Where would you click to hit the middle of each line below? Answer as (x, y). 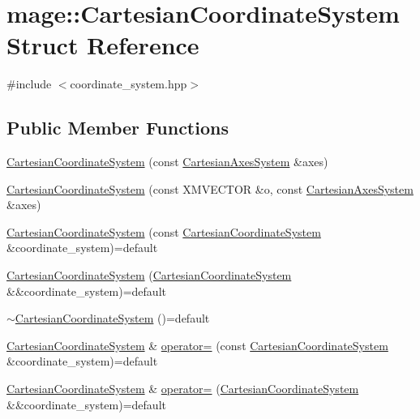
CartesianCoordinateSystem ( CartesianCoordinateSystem (149, 275)
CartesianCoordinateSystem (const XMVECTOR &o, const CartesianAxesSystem (210, 188)
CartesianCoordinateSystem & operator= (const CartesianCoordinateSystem (197, 345)
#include (29, 84)
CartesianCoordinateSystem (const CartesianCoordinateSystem (164, 231)
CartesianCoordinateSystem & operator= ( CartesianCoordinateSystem (183, 389)
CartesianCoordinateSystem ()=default (112, 318)
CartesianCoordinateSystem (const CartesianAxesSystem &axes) (167, 162)
